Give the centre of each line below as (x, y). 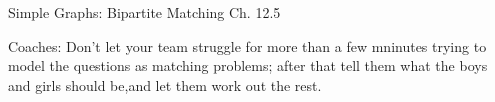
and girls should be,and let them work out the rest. (165, 84)
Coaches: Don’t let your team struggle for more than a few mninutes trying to (247, 45)
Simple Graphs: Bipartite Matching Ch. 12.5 (144, 12)
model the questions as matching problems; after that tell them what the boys (248, 65)
